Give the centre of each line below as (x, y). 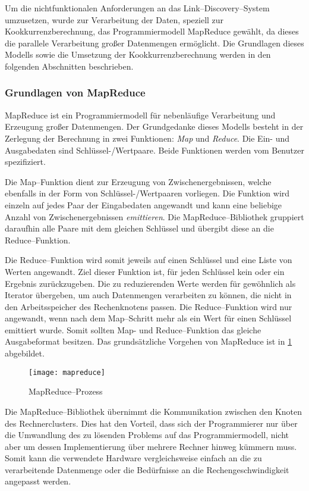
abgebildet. (25, 353)
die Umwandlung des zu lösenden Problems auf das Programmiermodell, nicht (147, 435)
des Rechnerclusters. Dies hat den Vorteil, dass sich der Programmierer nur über (151, 423)
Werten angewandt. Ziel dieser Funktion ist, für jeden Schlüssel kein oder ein (145, 271)
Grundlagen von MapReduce (75, 93)
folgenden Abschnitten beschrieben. (69, 66)
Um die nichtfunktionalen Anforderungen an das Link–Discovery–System (137, 8)
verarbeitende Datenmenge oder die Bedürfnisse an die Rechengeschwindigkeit (147, 469)
